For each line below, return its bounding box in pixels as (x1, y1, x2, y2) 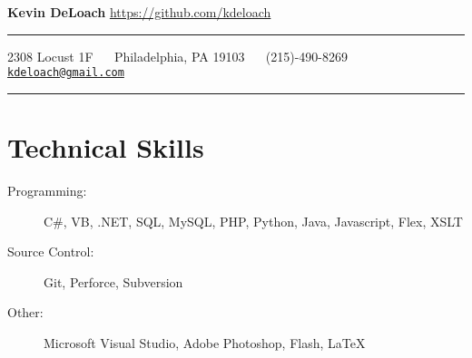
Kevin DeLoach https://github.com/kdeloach (7, 3, 271, 21)
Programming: (7, 180, 87, 199)
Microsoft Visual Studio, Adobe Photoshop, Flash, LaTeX (44, 333, 366, 352)
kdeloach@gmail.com (7, 66, 124, 80)
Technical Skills (7, 129, 204, 166)
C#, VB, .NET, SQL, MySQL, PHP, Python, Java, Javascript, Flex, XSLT (44, 211, 463, 230)
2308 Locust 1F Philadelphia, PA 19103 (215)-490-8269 (7, 46, 348, 65)
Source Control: (7, 242, 94, 261)
